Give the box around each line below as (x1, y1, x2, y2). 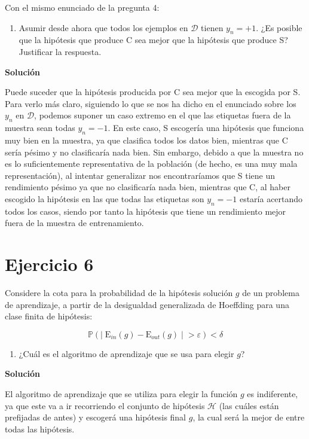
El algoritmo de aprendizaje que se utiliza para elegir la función (5, 388, 238, 400)
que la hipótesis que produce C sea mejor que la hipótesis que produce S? (19, 33, 288, 46)
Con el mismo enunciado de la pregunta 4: (5, 1, 160, 13)
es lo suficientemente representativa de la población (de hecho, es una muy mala (5, 157, 298, 170)
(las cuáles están (219, 399, 279, 411)
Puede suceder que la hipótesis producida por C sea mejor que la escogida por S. (5, 86, 301, 98)
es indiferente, (247, 388, 298, 400)
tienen (201, 21, 224, 33)
